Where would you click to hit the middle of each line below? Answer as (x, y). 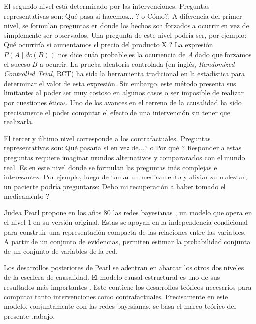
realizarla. (19, 122)
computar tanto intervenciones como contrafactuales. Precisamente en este (116, 296)
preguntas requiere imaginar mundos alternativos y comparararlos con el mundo (125, 157)
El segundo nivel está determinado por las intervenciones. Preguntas (107, 6)
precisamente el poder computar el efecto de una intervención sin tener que (117, 112)
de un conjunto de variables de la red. (61, 251)
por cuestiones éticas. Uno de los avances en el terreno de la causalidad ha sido (123, 102)
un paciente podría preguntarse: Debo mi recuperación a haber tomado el (115, 186)
